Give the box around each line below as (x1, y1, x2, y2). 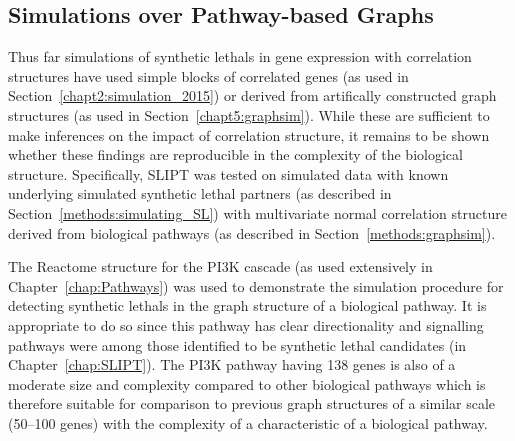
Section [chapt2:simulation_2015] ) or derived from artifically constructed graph (8, 85, 497, 106)
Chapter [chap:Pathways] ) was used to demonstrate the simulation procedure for (8, 275, 504, 296)
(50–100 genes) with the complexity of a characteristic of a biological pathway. (8, 412, 488, 433)
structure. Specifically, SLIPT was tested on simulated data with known (8, 163, 449, 184)
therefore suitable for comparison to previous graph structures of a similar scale (8, 393, 496, 414)
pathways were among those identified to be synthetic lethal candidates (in (8, 334, 467, 355)
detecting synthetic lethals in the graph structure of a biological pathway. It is (8, 295, 487, 316)
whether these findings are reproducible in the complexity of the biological (8, 144, 463, 165)
